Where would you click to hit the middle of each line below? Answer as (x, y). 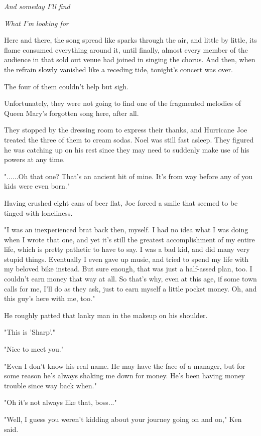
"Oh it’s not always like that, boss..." (60, 402)
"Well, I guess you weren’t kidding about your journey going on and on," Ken (123, 419)
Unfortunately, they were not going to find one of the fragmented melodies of (122, 103)
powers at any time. (35, 159)
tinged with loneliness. (38, 212)
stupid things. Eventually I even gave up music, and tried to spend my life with (126, 259)
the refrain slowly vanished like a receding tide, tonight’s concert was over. (118, 69)
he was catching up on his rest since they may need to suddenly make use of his (127, 149)
